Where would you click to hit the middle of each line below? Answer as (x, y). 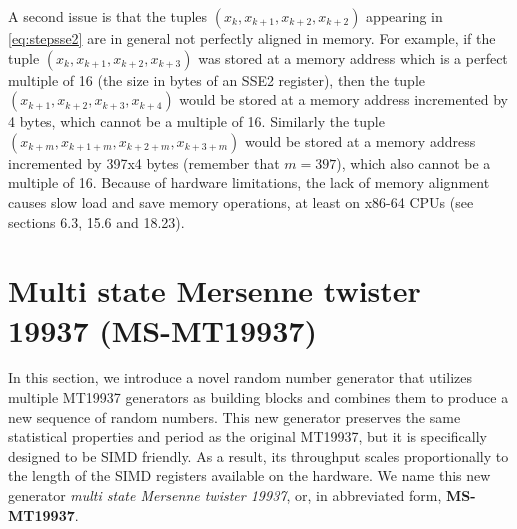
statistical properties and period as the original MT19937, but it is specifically (247, 436)
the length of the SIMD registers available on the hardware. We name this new (249, 475)
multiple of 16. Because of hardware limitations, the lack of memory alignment (249, 182)
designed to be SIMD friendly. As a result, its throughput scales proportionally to (258, 455)
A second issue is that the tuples (108, 16)
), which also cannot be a (413, 162)
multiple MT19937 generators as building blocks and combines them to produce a (258, 397)
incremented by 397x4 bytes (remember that (144, 162)
